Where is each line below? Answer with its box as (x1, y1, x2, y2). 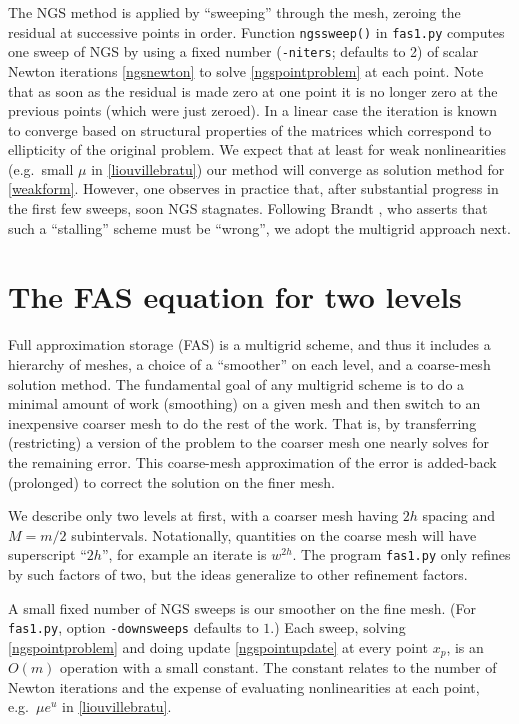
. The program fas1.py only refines (292, 544, 511, 565)
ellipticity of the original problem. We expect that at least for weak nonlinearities (8, 139, 507, 160)
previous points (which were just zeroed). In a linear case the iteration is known (8, 100, 498, 121)
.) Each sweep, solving (270, 617, 406, 638)
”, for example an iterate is (101, 544, 267, 565)
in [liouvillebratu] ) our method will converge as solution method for (91, 158, 505, 179)
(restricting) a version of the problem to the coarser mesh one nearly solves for (8, 432, 490, 453)
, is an (446, 636, 484, 657)
